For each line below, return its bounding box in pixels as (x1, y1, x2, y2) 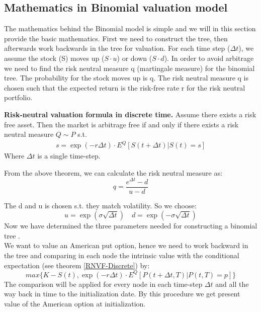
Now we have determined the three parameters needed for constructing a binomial (4, 220, 257, 231)
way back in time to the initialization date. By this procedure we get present (4, 288, 240, 299)
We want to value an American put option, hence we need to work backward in (4, 240, 248, 251)
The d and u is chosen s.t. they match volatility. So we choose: (4, 200, 197, 210)
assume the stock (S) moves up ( (4, 52, 105, 63)
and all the (215, 278, 249, 289)
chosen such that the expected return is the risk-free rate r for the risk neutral (4, 82, 245, 93)
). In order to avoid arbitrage (164, 52, 254, 63)
